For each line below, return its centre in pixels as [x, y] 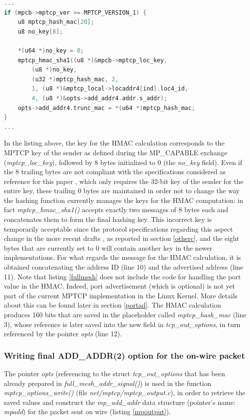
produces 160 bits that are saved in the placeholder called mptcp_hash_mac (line [125, 314]
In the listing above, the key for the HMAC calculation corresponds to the [114, 143]
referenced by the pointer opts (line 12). [63, 334]
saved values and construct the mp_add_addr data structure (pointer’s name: [120, 402]
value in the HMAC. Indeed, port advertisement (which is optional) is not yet [119, 286]
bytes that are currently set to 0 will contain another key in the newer [108, 247]
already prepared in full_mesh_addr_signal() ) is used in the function [108, 383]
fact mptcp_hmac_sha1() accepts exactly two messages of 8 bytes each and [116, 210]
